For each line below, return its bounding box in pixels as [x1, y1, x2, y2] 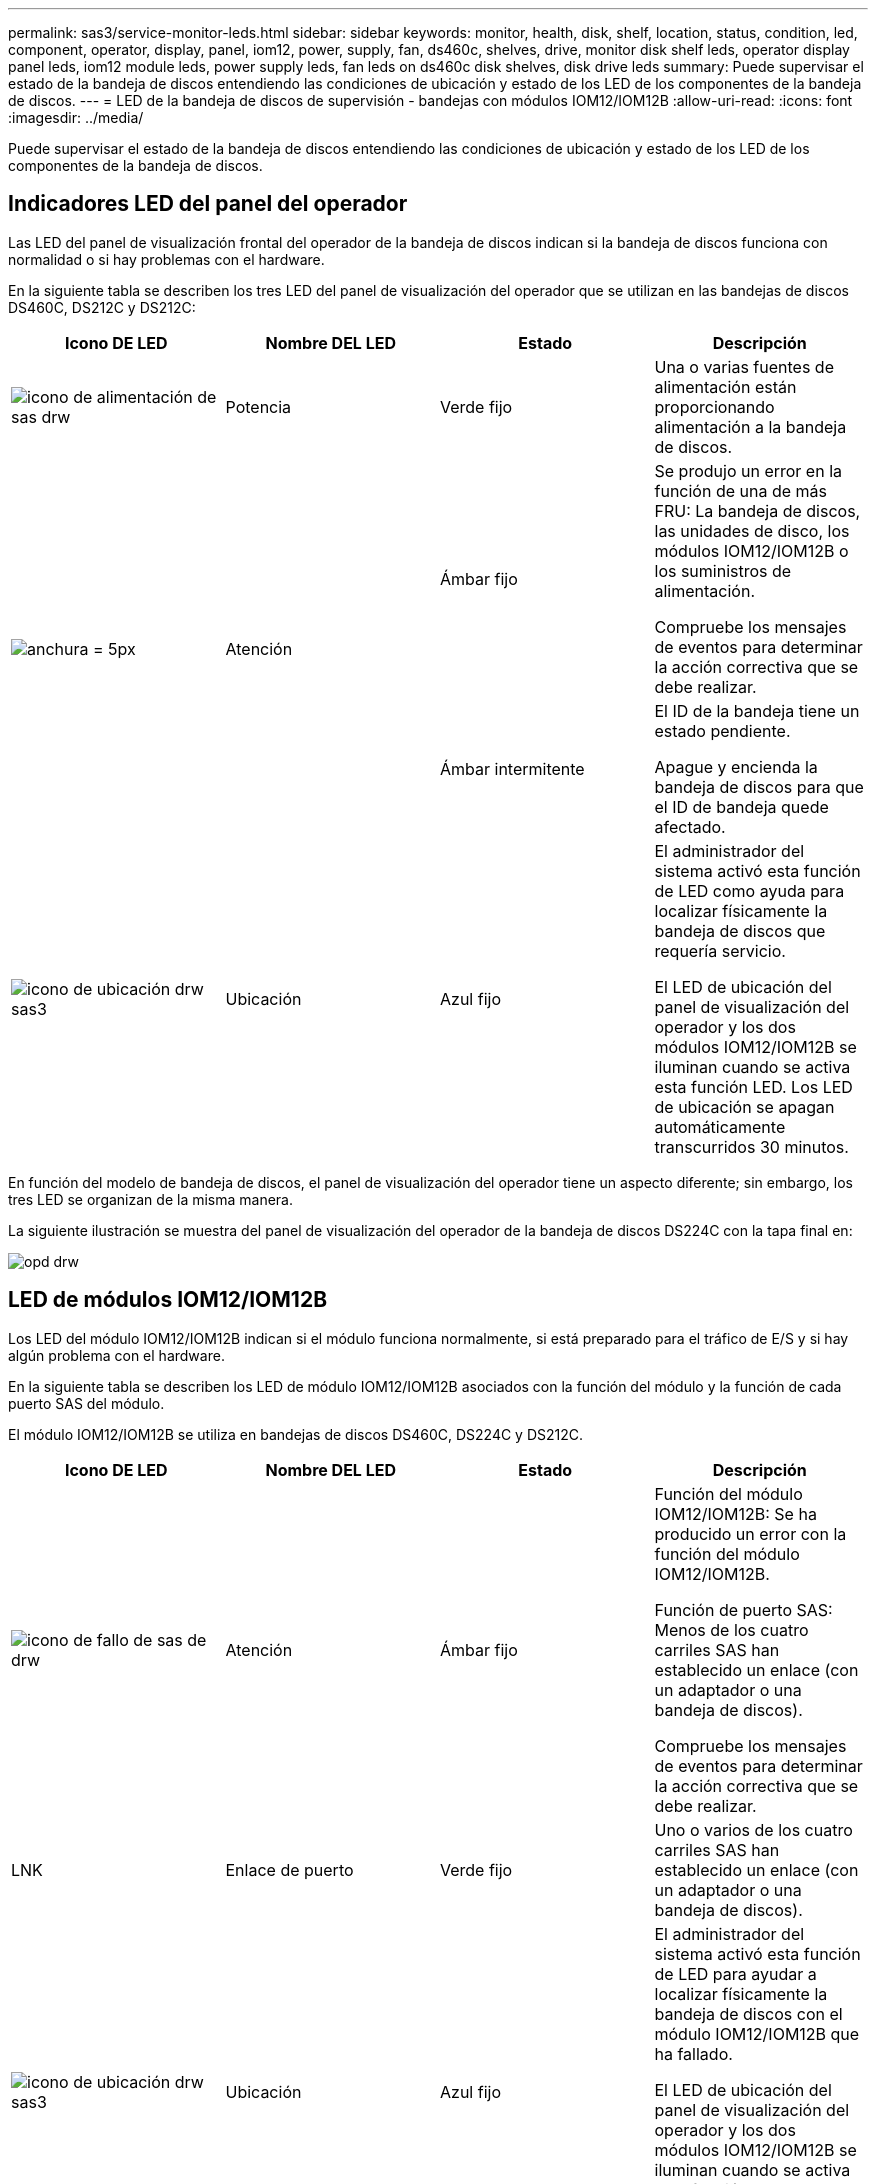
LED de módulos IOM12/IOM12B [8, 1287, 328, 1313]
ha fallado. [654, 2043, 733, 2064]
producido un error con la [654, 1523, 847, 1544]
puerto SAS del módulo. [8, 1394, 165, 1412]
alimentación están [654, 376, 797, 397]
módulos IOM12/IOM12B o [654, 540, 849, 561]
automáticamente [654, 1116, 786, 1137]
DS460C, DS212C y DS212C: [8, 298, 196, 316]
